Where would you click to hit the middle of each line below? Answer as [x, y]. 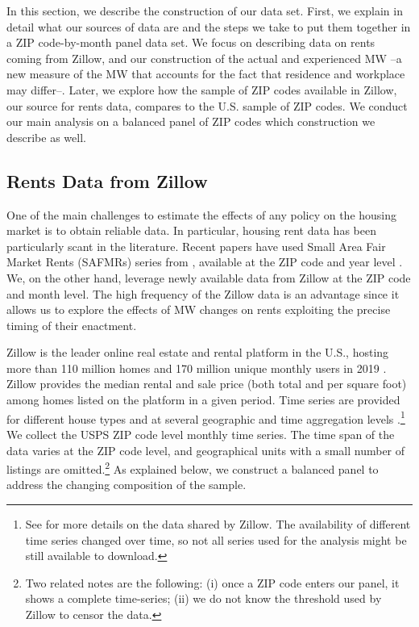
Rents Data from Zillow [107, 180]
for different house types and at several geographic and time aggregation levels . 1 [206, 417]
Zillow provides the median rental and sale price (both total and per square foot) [207, 384]
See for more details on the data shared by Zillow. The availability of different [218, 523]
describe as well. [46, 137]
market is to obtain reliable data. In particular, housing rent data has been [191, 230]
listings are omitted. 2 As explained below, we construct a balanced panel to [193, 468]
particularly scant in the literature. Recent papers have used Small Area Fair [196, 246]
